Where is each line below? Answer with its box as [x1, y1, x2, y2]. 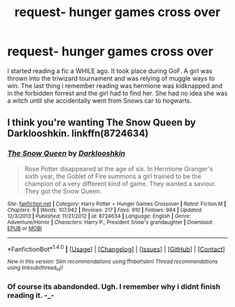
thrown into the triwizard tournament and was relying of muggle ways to [7, 74, 215, 83]
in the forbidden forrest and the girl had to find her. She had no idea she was [7, 89, 228, 97]
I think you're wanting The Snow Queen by [7, 117, 196, 129]
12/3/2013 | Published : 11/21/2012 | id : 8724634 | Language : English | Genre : [7, 213, 191, 220]
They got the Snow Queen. [24, 187, 102, 195]
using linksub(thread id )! [7, 264, 64, 273]
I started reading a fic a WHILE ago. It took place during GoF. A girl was [7, 66, 213, 75]
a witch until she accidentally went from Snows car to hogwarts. [7, 96, 192, 105]
